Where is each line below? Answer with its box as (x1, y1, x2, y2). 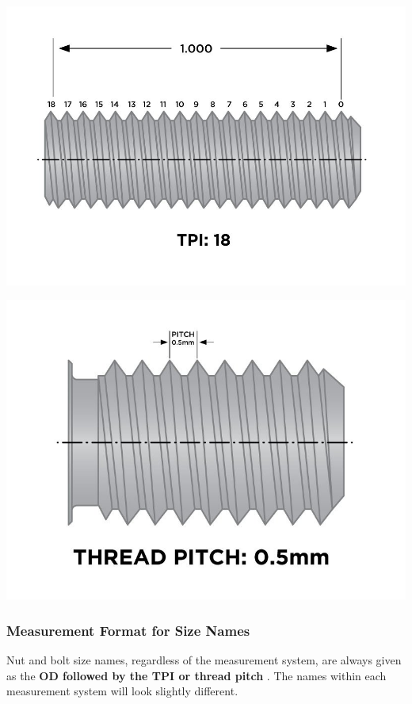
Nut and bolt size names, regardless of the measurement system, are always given (6, 651, 402, 668)
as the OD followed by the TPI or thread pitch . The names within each (6, 667, 387, 683)
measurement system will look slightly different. (6, 683, 238, 699)
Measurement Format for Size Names (6, 620, 250, 640)
